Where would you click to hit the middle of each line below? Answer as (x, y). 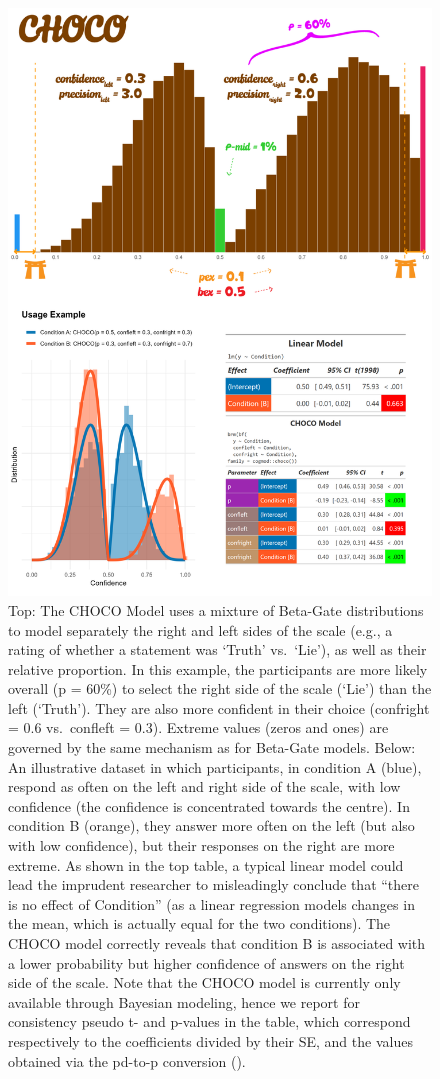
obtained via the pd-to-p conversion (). (127, 1060)
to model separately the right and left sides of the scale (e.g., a (200, 629)
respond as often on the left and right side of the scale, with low (204, 786)
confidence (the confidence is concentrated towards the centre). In (209, 805)
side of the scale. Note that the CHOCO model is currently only (204, 982)
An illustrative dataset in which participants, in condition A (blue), (215, 766)
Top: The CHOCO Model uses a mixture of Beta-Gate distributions (216, 609)
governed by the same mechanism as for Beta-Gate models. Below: (212, 747)
